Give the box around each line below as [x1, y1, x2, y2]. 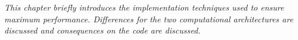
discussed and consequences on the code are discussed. [4, 24, 201, 36]
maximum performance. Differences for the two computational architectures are [4, 12, 293, 25]
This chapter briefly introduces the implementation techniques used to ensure [4, 1, 284, 13]
